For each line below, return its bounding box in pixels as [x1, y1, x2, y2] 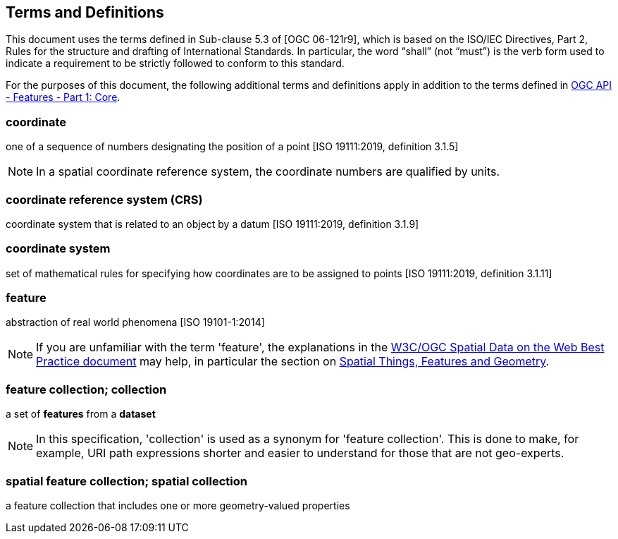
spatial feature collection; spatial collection [6, 473, 247, 488]
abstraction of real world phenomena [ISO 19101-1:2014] [6, 316, 265, 329]
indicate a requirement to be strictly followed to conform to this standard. [6, 57, 345, 70]
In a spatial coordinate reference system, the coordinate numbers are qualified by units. [36, 164, 500, 179]
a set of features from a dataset [6, 408, 156, 420]
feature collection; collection [6, 382, 167, 396]
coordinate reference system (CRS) [6, 192, 203, 207]
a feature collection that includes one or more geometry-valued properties [6, 499, 350, 511]
